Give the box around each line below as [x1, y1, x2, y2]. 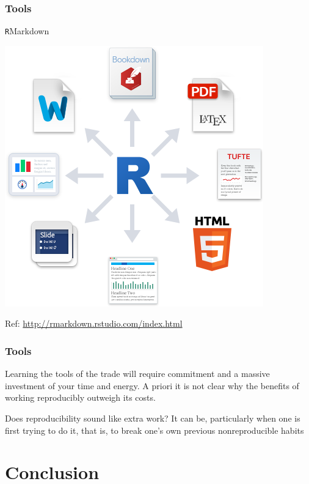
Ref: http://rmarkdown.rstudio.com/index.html [5, 317, 183, 330]
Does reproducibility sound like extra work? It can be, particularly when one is [5, 412, 300, 425]
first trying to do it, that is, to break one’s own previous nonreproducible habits [5, 423, 304, 436]
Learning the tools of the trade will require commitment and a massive [5, 367, 270, 380]
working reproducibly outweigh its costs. [5, 391, 156, 404]
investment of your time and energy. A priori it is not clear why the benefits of [5, 379, 299, 392]
